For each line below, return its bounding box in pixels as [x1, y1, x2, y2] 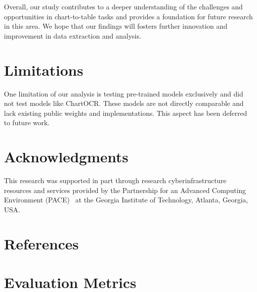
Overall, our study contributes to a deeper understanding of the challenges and [4, 1, 243, 11]
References [4, 233, 79, 253]
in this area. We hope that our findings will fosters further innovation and [4, 21, 228, 31]
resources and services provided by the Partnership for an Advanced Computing [4, 185, 246, 195]
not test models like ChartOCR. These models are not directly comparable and [4, 98, 244, 108]
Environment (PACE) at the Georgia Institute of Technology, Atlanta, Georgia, [4, 195, 248, 205]
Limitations [4, 59, 84, 80]
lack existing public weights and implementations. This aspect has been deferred [4, 107, 247, 118]
